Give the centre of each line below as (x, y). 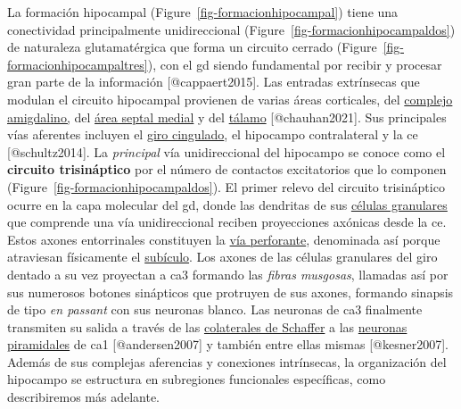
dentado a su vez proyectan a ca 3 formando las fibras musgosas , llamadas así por (228, 274)
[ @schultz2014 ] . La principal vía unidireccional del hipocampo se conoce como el (226, 151)
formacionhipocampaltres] (78, 64)
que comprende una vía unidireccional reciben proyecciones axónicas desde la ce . (227, 222)
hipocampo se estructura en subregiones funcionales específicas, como (197, 379)
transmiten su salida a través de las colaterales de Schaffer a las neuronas (207, 326)
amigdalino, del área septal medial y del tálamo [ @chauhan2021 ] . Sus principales (227, 117)
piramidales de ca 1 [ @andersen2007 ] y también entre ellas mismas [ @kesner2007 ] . (228, 344)
